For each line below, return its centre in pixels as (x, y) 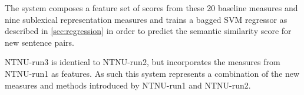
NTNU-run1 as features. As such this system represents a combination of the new (152, 73)
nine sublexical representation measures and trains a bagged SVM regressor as (146, 19)
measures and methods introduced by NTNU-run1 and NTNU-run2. (128, 85)
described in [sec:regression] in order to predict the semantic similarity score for (148, 31)
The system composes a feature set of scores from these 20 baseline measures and (151, 8)
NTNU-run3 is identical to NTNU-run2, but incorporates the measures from (143, 62)
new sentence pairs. (40, 42)
